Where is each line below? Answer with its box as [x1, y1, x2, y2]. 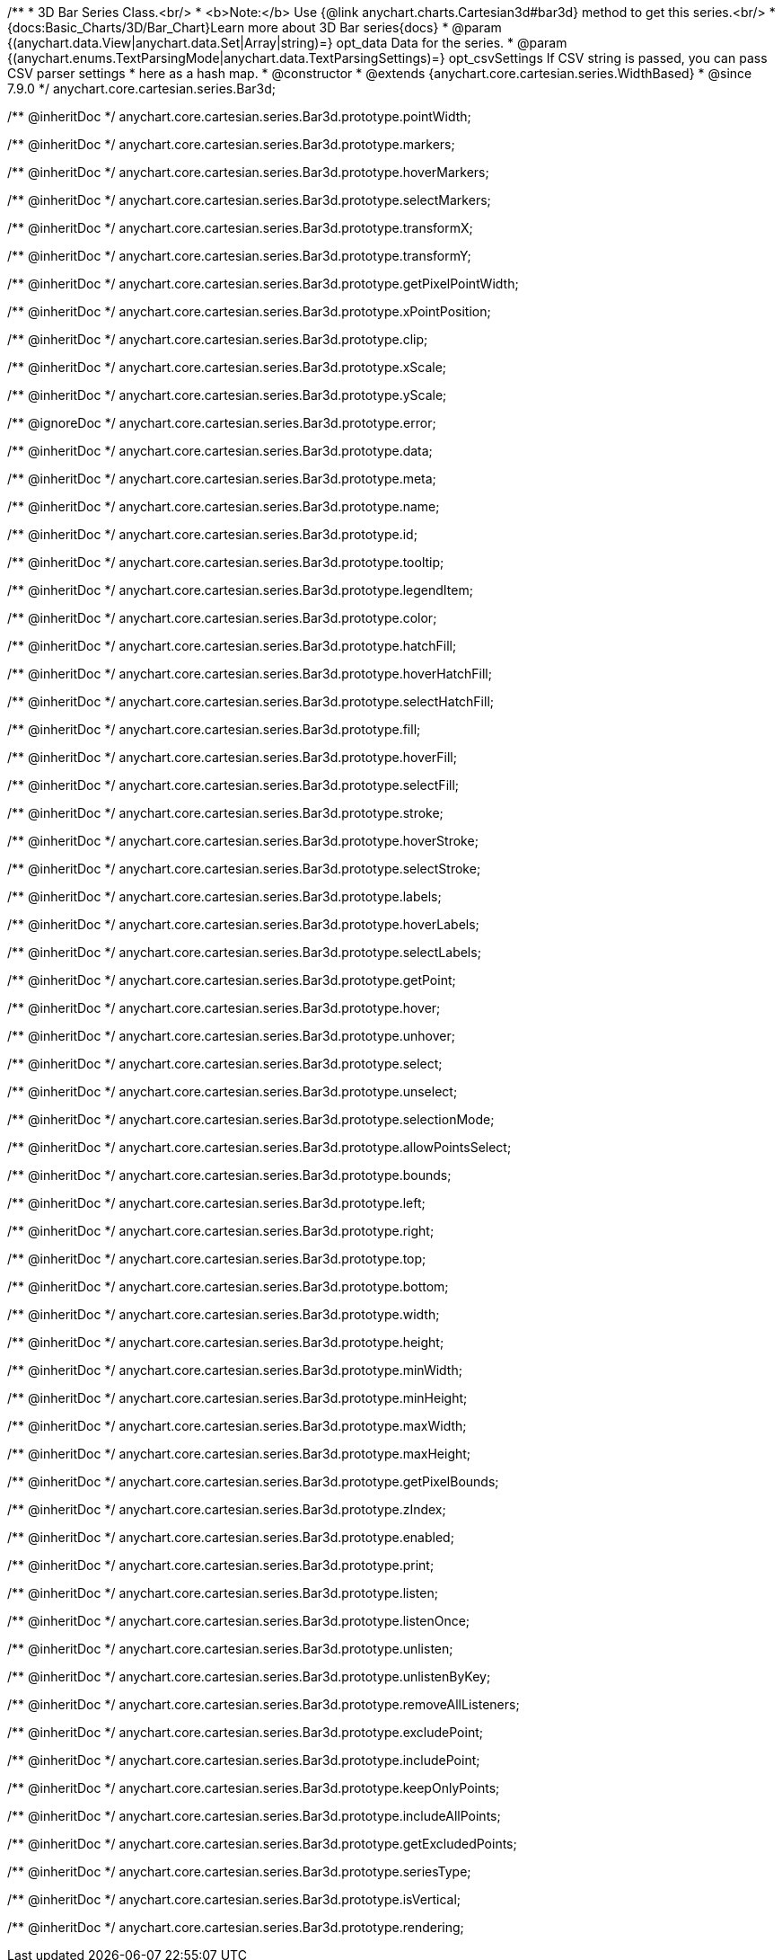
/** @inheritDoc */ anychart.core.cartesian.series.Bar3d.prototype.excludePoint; [7, 1725, 483, 1740]
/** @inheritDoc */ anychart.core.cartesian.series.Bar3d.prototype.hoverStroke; [7, 833, 479, 848]
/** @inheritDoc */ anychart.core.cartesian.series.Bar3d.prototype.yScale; [7, 387, 447, 403]
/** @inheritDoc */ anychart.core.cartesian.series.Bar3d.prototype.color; [7, 610, 437, 625]
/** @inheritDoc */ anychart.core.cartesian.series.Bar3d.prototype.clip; [7, 332, 428, 347]
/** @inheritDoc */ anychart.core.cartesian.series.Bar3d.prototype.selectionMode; [7, 1112, 495, 1127]
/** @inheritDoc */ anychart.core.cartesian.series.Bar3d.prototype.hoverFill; [7, 749, 457, 765]
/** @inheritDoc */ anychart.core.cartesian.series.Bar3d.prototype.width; [7, 1307, 440, 1322]
